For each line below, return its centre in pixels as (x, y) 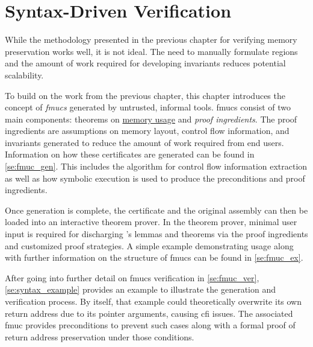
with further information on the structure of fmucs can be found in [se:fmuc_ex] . (154, 257)
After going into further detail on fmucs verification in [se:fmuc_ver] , (132, 277)
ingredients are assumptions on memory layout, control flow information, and (147, 131)
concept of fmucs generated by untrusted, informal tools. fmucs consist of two (148, 107)
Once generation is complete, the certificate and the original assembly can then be (156, 210)
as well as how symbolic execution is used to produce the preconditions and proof (155, 178)
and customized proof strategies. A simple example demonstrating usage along (149, 245)
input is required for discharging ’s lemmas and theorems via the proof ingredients (156, 234)
